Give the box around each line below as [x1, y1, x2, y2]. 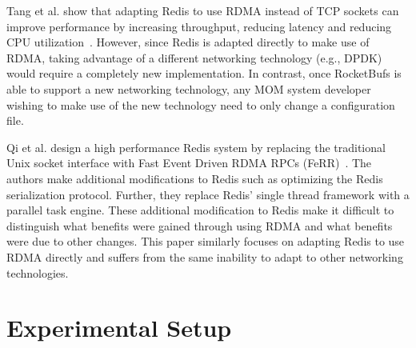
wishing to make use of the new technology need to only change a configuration [6, 96, 395, 113]
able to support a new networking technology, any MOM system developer [6, 80, 371, 97]
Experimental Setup [6, 311, 232, 344]
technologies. [6, 264, 69, 281]
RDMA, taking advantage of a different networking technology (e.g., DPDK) [6, 49, 382, 66]
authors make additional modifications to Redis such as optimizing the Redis [6, 170, 383, 186]
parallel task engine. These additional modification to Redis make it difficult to [6, 202, 394, 218]
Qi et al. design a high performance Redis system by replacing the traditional [6, 138, 386, 155]
